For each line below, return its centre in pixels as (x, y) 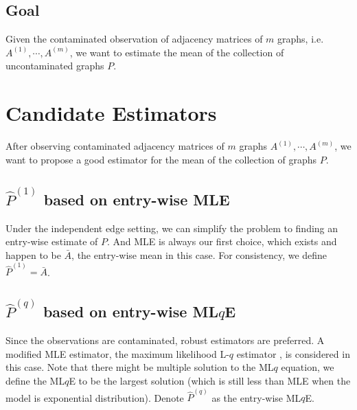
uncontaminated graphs (55, 66)
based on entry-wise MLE (137, 199)
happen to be (33, 254)
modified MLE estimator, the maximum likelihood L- (117, 353)
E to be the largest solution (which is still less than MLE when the (210, 381)
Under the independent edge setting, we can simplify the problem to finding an (172, 228)
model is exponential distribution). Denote (95, 397)
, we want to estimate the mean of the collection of (177, 52)
